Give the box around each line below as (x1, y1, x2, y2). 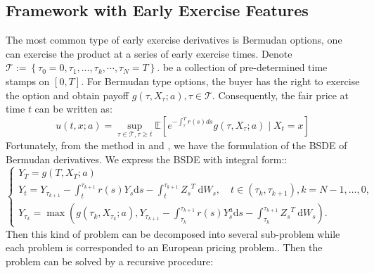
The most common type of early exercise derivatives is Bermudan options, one (6, 32, 342, 47)
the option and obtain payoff (6, 87, 129, 102)
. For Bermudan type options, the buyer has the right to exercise (81, 73, 360, 88)
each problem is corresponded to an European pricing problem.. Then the (6, 240, 323, 255)
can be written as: (34, 101, 112, 116)
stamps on (6, 73, 50, 88)
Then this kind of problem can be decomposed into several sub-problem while (6, 226, 340, 241)
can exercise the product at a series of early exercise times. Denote (6, 46, 292, 61)
